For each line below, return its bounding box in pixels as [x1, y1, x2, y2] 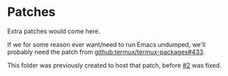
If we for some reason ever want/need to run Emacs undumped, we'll [7, 40, 206, 48]
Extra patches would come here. [7, 27, 100, 35]
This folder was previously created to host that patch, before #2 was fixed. [7, 61, 222, 69]
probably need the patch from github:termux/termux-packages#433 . [7, 48, 206, 56]
